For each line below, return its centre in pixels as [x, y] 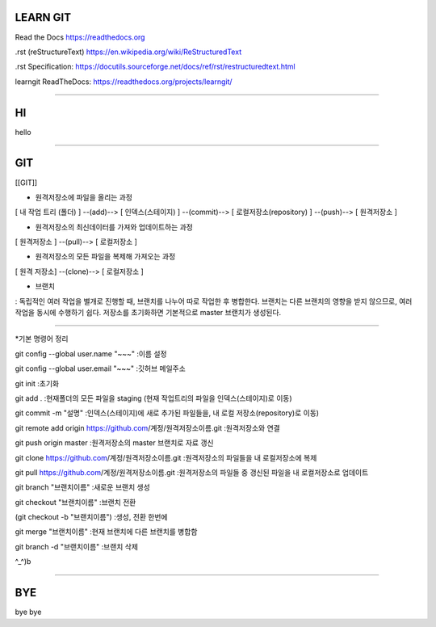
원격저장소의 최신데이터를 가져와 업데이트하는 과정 [114, 227]
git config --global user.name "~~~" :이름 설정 [91, 353]
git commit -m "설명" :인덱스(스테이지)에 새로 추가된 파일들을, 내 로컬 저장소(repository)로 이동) [167, 413]
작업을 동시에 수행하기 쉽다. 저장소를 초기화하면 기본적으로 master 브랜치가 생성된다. [148, 313]
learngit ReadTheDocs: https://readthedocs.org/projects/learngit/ [124, 82]
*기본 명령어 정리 [42, 339]
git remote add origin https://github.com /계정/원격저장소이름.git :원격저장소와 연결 [147, 427]
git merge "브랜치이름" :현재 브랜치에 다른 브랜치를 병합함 [106, 532]
